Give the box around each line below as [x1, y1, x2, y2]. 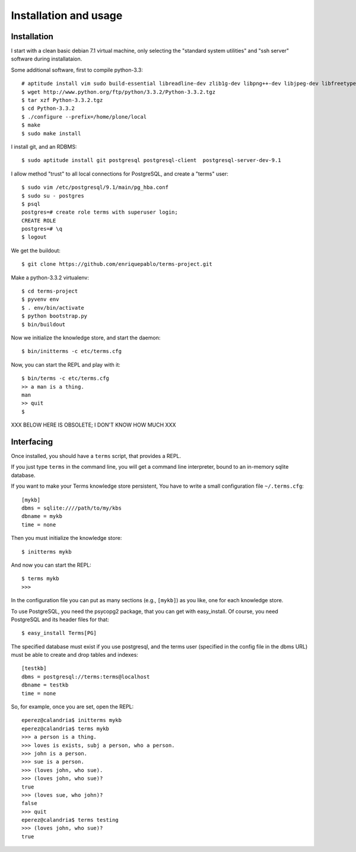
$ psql [21, 201, 41, 207]
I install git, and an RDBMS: [11, 143, 77, 150]
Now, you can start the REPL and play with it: [11, 361, 121, 368]
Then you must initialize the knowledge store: [11, 535, 122, 542]
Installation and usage [11, 9, 123, 22]
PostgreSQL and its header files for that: [11, 616, 109, 623]
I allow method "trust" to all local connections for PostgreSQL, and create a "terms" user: [11, 170, 228, 177]
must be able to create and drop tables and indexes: [11, 651, 139, 659]
